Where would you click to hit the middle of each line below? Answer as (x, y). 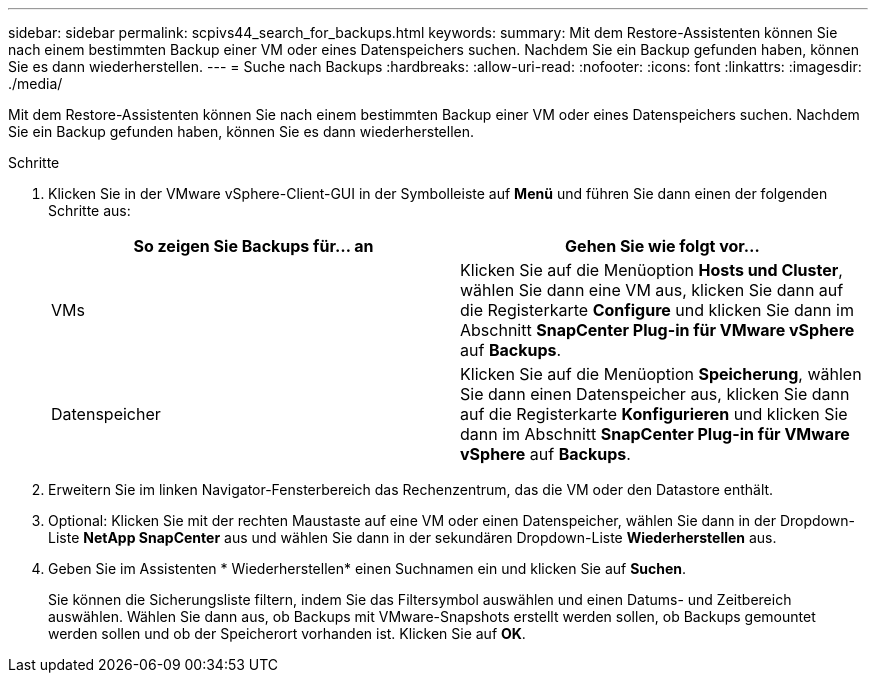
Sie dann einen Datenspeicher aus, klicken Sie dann (655, 394)
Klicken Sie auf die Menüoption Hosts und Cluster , (651, 270)
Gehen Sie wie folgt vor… (662, 246)
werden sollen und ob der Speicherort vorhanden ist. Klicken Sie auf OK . (287, 633)
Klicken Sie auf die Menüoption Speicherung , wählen (661, 374)
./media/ (35, 83)
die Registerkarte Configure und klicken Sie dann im (657, 310)
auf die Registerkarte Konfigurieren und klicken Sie (654, 414)
